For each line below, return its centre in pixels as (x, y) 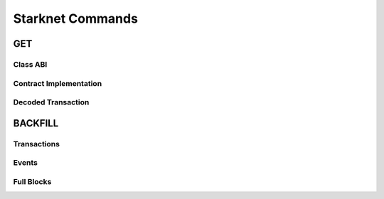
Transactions (37, 144)
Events (26, 163)
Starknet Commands (76, 18)
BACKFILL (36, 123)
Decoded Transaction (51, 102)
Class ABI (30, 64)
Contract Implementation (58, 83)
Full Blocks (32, 181)
